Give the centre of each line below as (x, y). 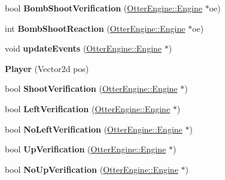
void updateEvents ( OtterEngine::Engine (83, 48)
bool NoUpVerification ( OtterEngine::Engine (92, 169)
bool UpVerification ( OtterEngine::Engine (86, 149)
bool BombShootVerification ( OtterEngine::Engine (104, 8)
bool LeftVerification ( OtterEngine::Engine (88, 108)
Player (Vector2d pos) (47, 68)
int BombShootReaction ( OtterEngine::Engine (95, 28)
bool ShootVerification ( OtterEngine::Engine (91, 88)
